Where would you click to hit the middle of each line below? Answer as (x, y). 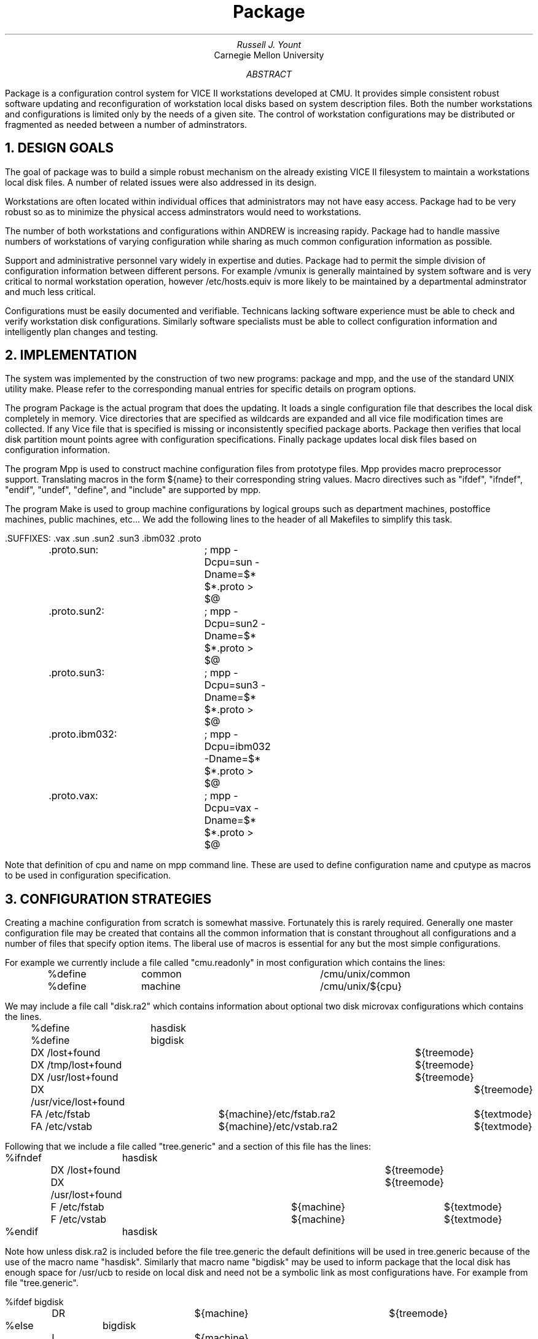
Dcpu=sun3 (231, 685)
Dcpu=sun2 (231, 624)
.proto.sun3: (77, 673)
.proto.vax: (73, 796)
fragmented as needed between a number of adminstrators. (126, 124)
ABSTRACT (269, 74)
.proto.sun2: (76, 611)
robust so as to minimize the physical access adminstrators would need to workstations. (183, 211)
